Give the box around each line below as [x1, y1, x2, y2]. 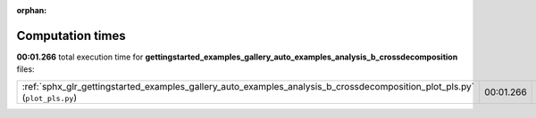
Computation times [16, 28, 126, 43]
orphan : [16, 5, 47, 15]
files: [16, 64, 35, 75]
